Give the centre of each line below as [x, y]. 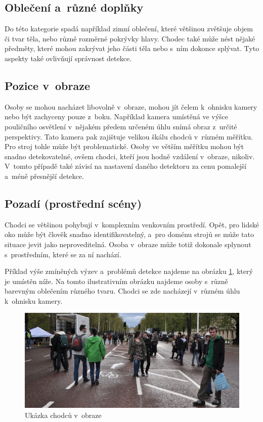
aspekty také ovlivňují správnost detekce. [68, 58]
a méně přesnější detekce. [44, 176]
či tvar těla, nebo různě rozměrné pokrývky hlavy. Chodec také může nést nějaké [130, 38]
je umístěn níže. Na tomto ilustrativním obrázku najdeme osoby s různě [116, 281]
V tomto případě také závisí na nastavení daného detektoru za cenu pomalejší [126, 166]
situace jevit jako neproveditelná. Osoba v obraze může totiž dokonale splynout [128, 244]
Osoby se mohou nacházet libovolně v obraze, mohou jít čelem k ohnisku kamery [131, 106]
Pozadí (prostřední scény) [73, 203]
